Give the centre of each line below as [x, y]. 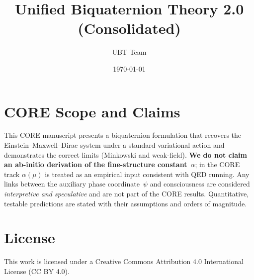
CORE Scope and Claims [92, 111]
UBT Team [129, 52]
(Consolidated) [129, 28]
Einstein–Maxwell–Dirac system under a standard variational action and [114, 145]
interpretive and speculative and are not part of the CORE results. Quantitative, [127, 193]
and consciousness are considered [200, 184]
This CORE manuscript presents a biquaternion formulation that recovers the [123, 135]
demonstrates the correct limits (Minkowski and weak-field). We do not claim [126, 154]
